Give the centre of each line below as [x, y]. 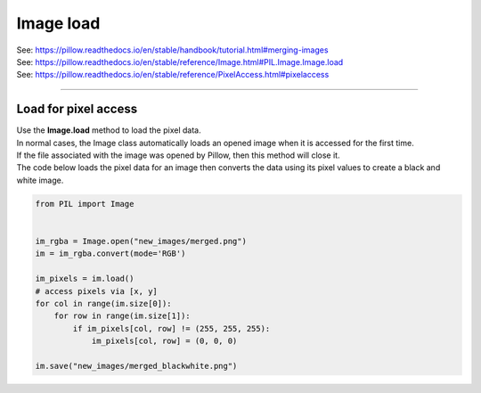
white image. [40, 180]
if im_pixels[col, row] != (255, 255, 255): [171, 328]
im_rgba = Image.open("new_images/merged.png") [141, 241]
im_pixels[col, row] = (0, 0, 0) [164, 341]
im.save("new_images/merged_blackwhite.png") [136, 366]
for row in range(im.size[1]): [122, 316]
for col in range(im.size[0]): [104, 303]
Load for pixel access [77, 109]
